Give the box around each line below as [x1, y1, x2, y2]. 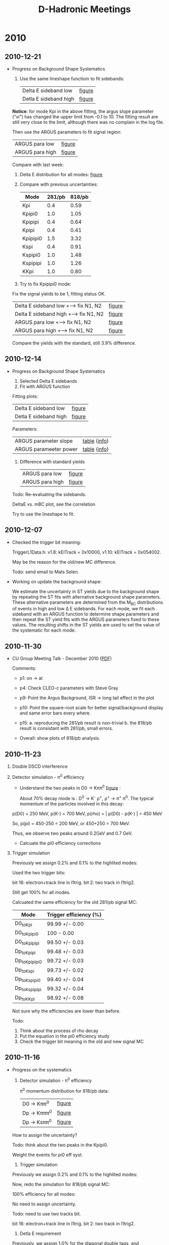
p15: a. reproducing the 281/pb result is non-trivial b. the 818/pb [19, 720, 152, 726]
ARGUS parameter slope [14, 437, 73, 444]
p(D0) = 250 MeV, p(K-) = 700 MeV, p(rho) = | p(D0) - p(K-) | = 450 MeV [12, 811, 162, 817]
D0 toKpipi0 [14, 929, 39, 937]
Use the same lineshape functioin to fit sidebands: [19, 76, 124, 82]
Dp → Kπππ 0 [22, 1108, 53, 1117]
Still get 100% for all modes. [12, 890, 71, 896]
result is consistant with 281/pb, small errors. [19, 725, 113, 732]
